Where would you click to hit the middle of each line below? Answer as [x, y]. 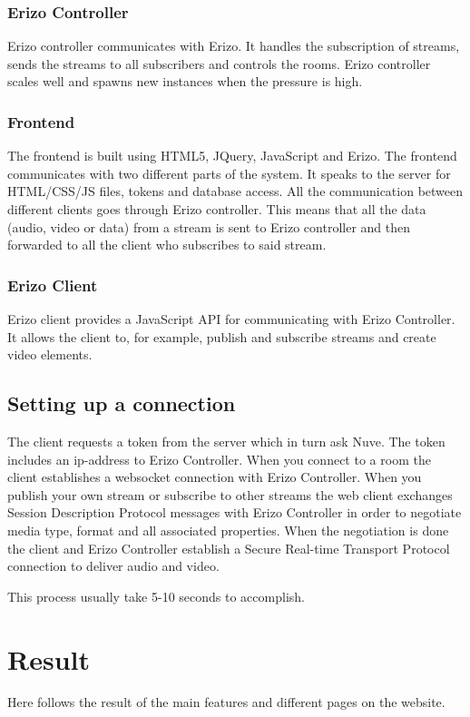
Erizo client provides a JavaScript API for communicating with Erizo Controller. [231, 319]
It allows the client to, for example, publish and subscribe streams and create [222, 336]
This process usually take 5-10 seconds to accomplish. [156, 596]
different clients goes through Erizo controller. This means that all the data [217, 209]
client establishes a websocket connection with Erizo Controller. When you [215, 477]
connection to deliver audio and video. [113, 566]
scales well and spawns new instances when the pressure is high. [185, 81]
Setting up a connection [122, 403]
